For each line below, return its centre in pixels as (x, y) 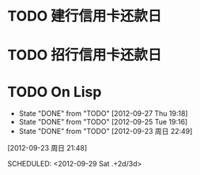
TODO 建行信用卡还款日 (85, 16)
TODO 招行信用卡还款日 (85, 55)
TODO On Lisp (55, 92)
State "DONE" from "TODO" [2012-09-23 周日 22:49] (106, 132)
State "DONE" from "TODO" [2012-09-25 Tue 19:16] (103, 122)
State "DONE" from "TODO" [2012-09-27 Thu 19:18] (103, 114)
